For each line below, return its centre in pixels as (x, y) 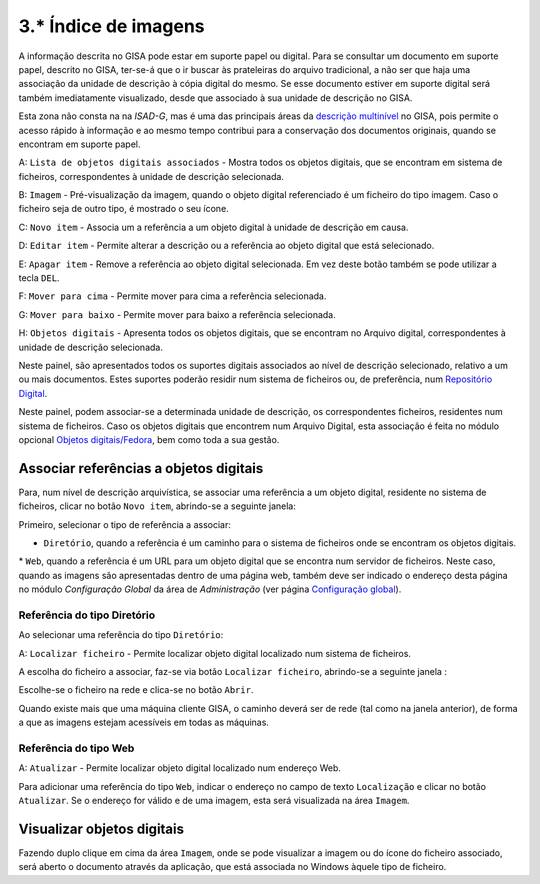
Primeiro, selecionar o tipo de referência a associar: (125, 524)
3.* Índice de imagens (111, 26)
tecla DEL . (39, 278)
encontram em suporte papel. (79, 144)
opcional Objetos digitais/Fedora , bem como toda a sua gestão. (149, 439)
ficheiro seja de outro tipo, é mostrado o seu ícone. (123, 209)
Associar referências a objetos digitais (141, 468)
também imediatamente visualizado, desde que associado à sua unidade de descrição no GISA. (215, 97)
